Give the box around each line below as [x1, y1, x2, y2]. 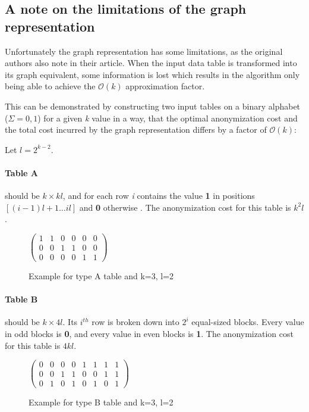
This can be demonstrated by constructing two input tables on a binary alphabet [5, 99, 301, 112]
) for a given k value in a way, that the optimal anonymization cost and [37, 111, 298, 124]
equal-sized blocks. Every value [191, 316, 304, 328]
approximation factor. [125, 80, 205, 92]
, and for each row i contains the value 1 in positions [62, 189, 255, 202]
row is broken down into [92, 316, 179, 328]
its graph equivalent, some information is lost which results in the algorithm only [5, 68, 300, 80]
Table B [5, 293, 38, 305]
